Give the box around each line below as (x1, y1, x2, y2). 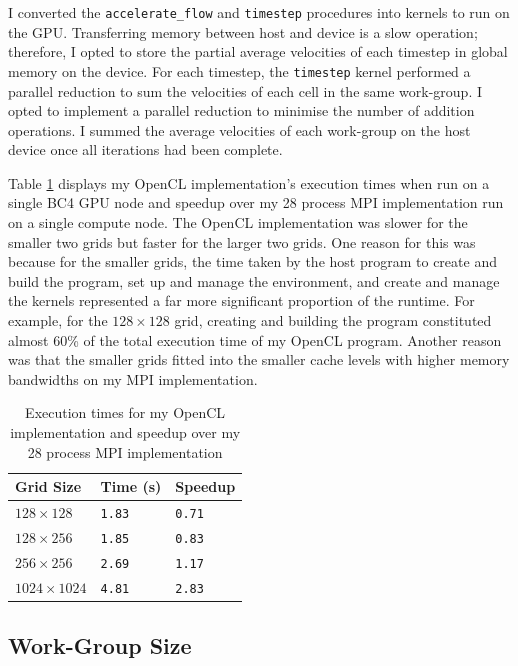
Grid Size (15, 476, 82, 497)
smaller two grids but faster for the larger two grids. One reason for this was (8, 231, 476, 252)
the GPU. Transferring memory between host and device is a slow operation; (8, 21, 478, 42)
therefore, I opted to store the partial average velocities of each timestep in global (8, 41, 508, 62)
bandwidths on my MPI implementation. (8, 368, 258, 389)
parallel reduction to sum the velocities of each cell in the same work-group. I (8, 80, 483, 101)
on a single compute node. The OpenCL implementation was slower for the (8, 212, 468, 233)
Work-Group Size (8, 630, 192, 661)
